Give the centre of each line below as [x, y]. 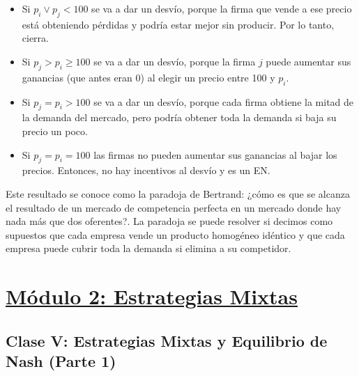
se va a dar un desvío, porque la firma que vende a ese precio [222, 8]
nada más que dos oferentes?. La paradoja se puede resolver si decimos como [169, 221]
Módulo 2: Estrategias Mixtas [152, 296]
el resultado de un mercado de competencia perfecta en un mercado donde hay [174, 207]
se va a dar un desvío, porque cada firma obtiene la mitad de [224, 101]
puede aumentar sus [308, 61]
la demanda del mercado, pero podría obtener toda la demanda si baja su [179, 117]
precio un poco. [55, 131]
